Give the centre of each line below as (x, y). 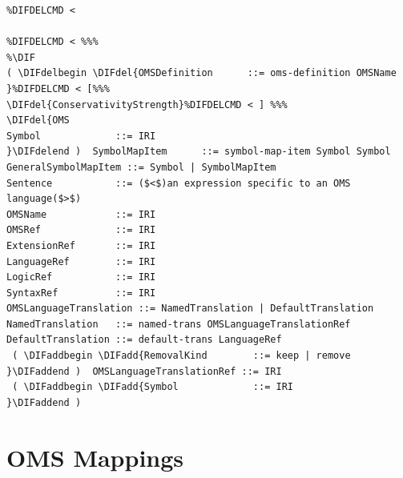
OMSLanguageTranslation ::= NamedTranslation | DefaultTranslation (190, 309)
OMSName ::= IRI (81, 214)
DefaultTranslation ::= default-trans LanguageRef (144, 340)
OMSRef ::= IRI (81, 230)
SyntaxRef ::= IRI (81, 293)
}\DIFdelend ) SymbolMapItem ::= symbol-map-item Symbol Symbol (199, 152)
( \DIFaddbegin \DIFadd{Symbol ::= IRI (153, 387)
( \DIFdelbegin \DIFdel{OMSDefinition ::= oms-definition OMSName (201, 73)
